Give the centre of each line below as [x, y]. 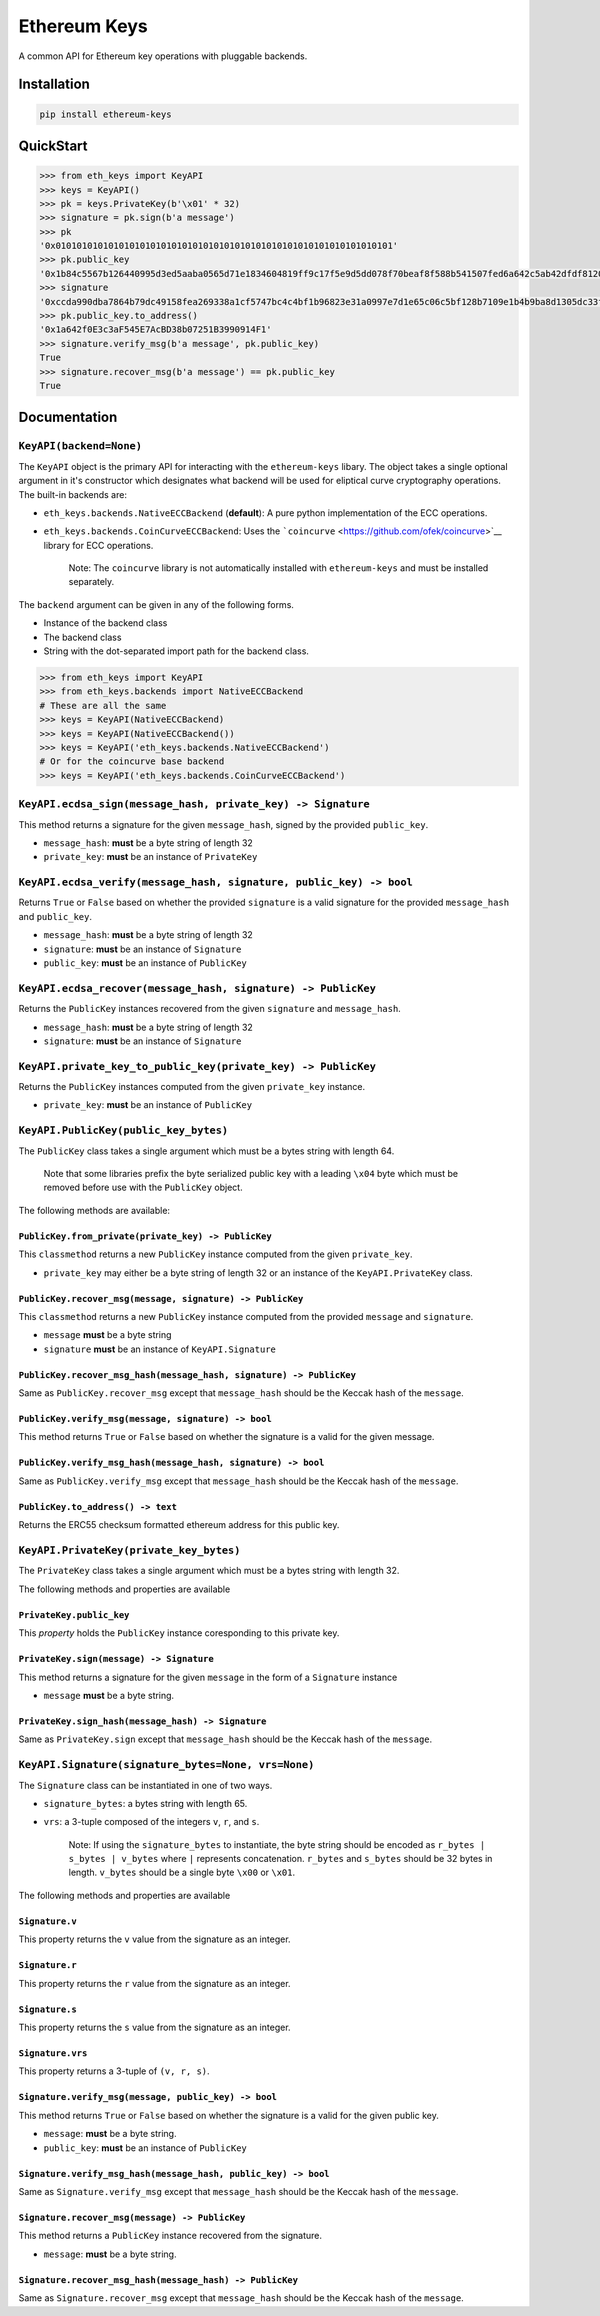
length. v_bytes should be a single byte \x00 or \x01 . [181, 1872]
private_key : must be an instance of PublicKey [148, 1105]
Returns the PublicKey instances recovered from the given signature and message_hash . [210, 1009]
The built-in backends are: [72, 494]
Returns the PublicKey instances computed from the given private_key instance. [192, 1087]
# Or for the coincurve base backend [132, 761]
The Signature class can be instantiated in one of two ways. [145, 1785]
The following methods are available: [94, 1210]
